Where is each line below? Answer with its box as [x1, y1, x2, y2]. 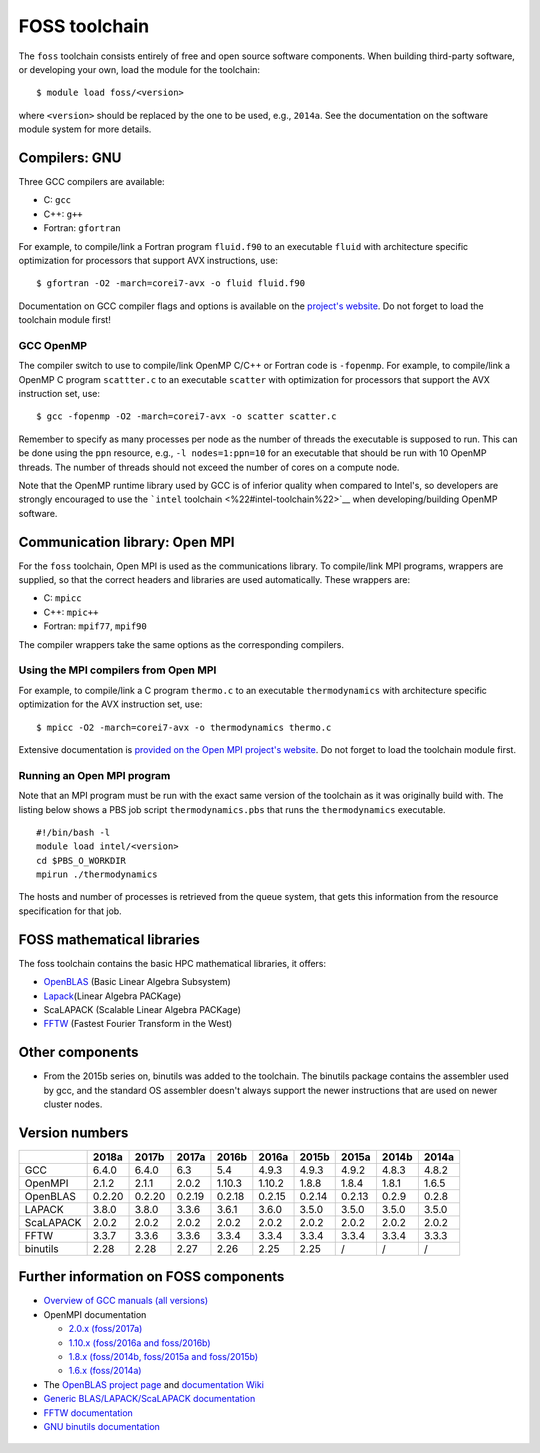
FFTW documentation [43, 1406, 134, 1419]
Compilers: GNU [18, 149, 122, 166]
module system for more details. [18, 123, 152, 135]
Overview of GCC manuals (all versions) [43, 1295, 209, 1307]
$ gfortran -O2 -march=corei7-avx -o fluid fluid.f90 [36, 278, 305, 289]
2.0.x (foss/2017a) [68, 1323, 143, 1335]
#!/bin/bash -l [36, 826, 111, 838]
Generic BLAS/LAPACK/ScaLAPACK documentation [43, 1393, 256, 1405]
